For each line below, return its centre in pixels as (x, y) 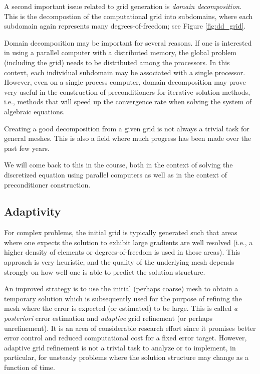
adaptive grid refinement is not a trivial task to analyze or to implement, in (120, 347)
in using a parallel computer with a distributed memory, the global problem (120, 52)
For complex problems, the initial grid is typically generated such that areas (121, 232)
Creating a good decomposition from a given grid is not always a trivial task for (127, 128)
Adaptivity (33, 211)
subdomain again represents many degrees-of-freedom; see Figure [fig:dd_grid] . (125, 26)
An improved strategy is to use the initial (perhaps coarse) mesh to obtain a (121, 289)
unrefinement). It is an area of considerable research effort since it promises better (130, 328)
